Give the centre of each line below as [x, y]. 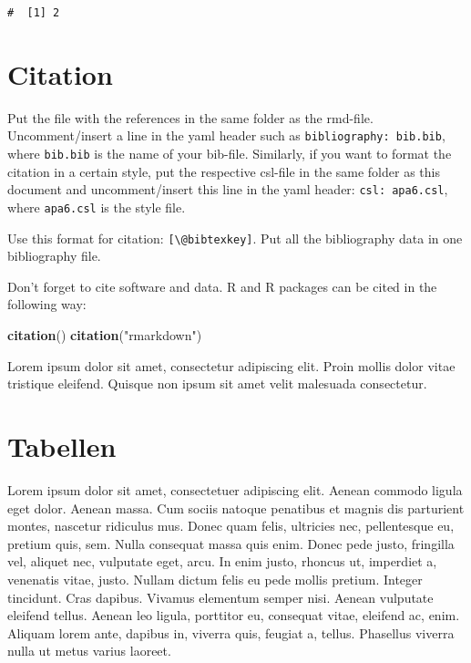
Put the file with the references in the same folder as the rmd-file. [190, 117]
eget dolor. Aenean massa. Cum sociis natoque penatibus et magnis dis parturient [236, 508]
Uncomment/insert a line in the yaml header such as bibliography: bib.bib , [226, 135]
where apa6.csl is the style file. [97, 207]
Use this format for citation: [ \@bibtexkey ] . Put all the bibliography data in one [235, 238]
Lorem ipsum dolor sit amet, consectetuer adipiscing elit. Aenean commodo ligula [235, 489]
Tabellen [62, 446]
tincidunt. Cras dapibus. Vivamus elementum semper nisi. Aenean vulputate [220, 597]
